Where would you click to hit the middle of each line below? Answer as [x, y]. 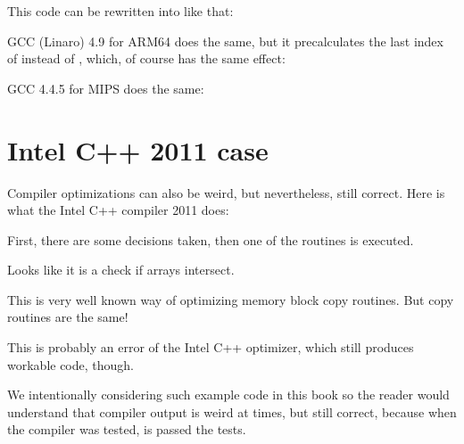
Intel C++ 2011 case [138, 149]
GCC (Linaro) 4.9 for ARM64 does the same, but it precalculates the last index [225, 41]
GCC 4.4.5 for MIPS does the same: [106, 88]
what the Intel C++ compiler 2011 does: [118, 210]
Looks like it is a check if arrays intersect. [121, 270]
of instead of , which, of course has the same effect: [146, 58]
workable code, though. [71, 364]
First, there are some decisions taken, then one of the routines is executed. [211, 239]
